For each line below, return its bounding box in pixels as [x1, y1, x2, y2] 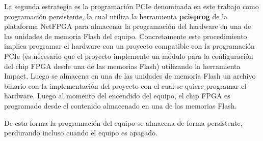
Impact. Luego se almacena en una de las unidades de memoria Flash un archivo [4, 70, 256, 81]
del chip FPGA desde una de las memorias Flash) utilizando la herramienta [4, 60, 241, 71]
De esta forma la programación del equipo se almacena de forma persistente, [4, 117, 243, 128]
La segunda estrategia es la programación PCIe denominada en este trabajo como [4, 1, 259, 11]
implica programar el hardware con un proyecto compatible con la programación [4, 41, 255, 51]
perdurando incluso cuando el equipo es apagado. [4, 127, 157, 138]
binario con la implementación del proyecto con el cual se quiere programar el [4, 80, 247, 91]
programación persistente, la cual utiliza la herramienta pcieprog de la [4, 11, 228, 21]
